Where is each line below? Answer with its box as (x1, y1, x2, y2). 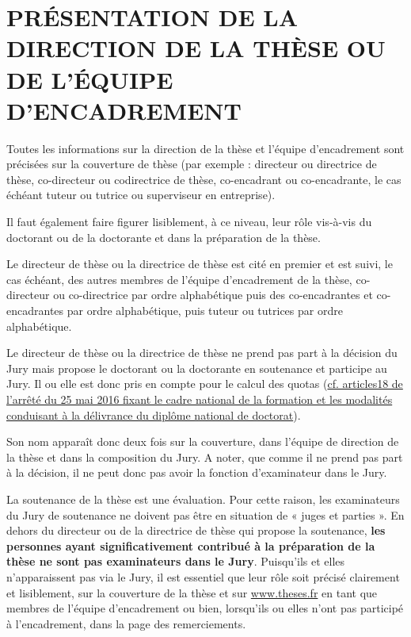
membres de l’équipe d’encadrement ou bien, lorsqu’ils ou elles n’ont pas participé (6, 600, 404, 616)
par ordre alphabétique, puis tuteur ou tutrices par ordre (67, 302, 343, 319)
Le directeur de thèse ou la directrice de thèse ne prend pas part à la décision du (6, 344, 398, 361)
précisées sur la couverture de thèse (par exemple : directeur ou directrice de (6, 155, 377, 172)
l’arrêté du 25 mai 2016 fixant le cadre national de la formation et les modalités (6, 391, 393, 407)
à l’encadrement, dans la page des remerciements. (6, 615, 246, 631)
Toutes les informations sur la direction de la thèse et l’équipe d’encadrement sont (6, 140, 405, 156)
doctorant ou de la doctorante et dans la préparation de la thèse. (6, 228, 321, 245)
